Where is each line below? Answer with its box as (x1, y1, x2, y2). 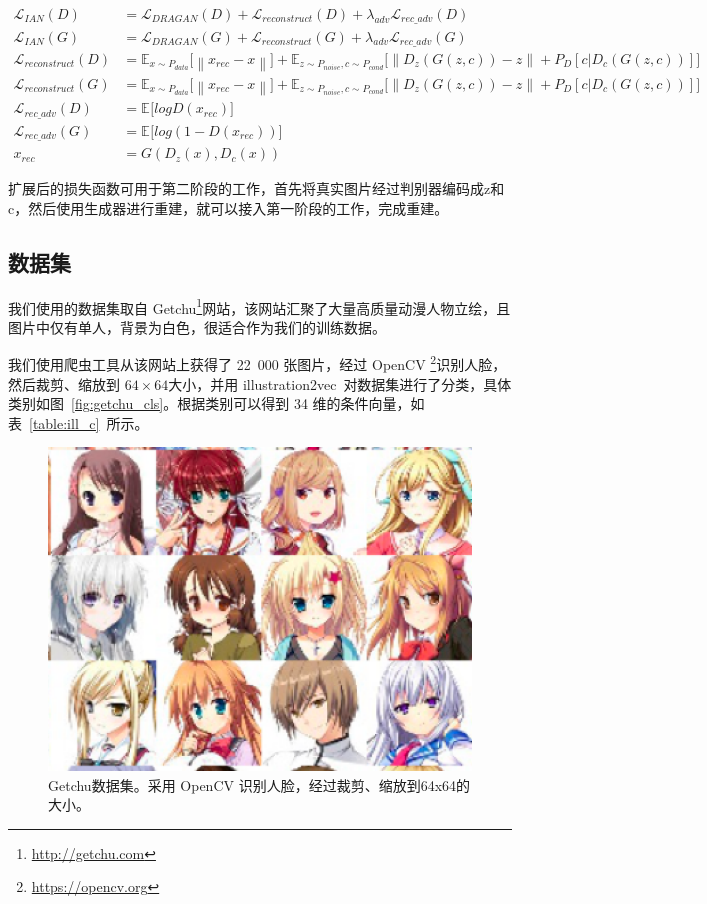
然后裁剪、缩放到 (8, 373, 120, 394)
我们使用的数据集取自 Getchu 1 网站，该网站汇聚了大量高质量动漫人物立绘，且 (8, 294, 511, 318)
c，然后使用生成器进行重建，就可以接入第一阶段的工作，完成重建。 (8, 197, 449, 218)
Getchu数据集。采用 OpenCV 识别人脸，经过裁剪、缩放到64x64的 (48, 774, 471, 795)
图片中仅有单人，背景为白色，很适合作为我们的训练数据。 (8, 316, 386, 337)
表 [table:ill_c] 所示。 (8, 412, 149, 433)
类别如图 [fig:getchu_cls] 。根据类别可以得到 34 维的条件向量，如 (8, 393, 425, 414)
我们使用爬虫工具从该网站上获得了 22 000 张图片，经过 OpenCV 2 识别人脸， (8, 351, 507, 375)
